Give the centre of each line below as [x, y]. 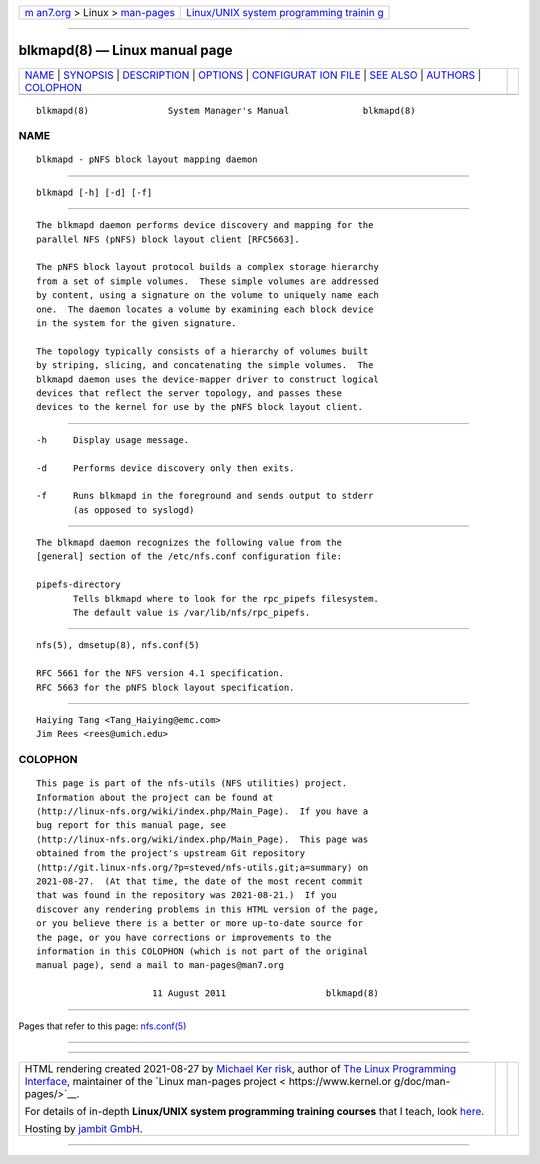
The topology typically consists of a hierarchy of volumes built [202, 351]
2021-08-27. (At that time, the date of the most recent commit [200, 881]
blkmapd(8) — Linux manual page [126, 50]
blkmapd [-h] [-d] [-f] [94, 192]
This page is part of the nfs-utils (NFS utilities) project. [192, 783]
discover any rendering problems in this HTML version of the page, [207, 909]
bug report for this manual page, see [131, 825]
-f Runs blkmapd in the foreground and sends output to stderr [205, 496]
